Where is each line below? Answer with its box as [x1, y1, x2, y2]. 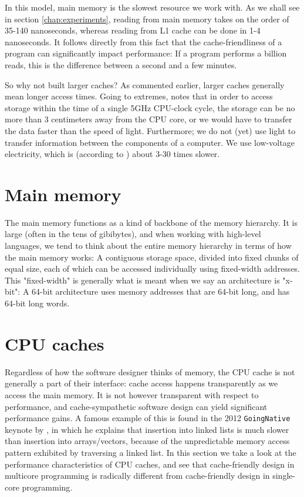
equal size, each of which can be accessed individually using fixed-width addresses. [5, 262, 300, 275]
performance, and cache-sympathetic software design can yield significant [5, 400, 268, 412]
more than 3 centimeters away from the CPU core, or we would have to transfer [5, 113, 292, 125]
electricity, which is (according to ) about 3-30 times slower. [5, 148, 220, 160]
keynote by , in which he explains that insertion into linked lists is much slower [5, 423, 289, 435]
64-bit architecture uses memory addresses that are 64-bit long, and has [32, 285, 290, 298]
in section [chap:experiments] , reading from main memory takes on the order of [5, 12, 289, 25]
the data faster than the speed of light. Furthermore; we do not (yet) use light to [5, 124, 296, 136]
